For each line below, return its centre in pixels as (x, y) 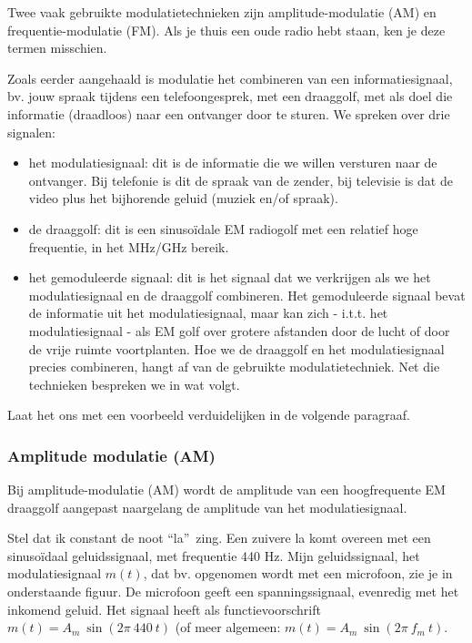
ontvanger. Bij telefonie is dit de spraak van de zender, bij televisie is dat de (241, 180)
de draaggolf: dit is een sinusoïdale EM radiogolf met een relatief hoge (223, 228)
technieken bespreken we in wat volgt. (134, 384)
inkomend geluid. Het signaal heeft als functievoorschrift (164, 609)
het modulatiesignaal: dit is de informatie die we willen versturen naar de (233, 163)
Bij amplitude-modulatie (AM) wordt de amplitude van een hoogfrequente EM (226, 490)
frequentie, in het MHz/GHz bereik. (129, 246)
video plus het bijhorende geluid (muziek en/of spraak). (183, 198)
